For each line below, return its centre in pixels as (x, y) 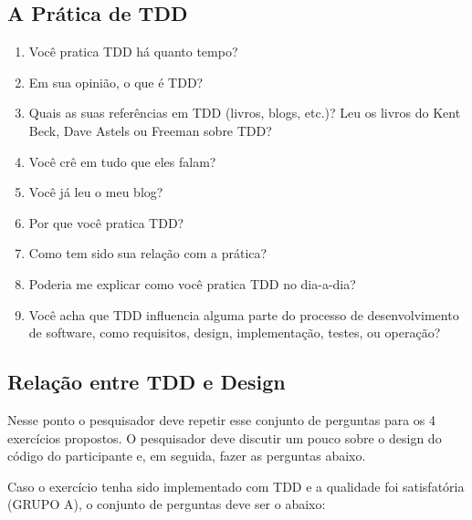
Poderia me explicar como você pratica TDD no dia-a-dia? (192, 283)
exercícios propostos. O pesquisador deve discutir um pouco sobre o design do (225, 437)
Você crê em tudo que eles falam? (122, 161)
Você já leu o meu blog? (96, 192)
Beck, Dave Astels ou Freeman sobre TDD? (150, 130)
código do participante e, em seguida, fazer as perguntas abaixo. (187, 456)
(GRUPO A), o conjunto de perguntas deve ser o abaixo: (167, 504)
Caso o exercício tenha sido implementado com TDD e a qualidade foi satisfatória (236, 486)
